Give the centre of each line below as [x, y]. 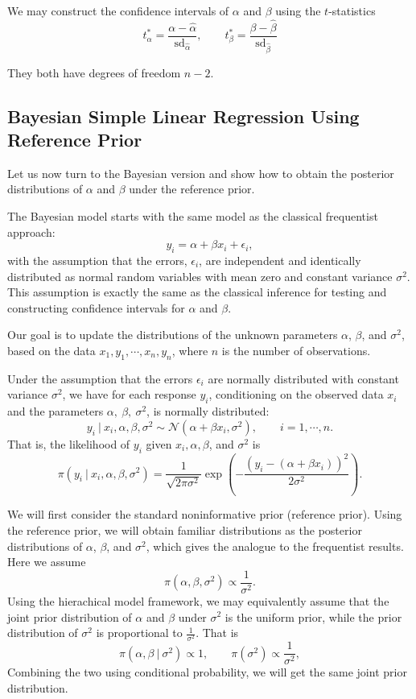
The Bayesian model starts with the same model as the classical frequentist [193, 216]
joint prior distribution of [70, 616]
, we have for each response [129, 394]
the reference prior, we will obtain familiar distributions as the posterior [185, 530]
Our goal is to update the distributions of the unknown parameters [173, 335]
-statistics [352, 10]
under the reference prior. [192, 189]
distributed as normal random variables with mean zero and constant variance [200, 276]
